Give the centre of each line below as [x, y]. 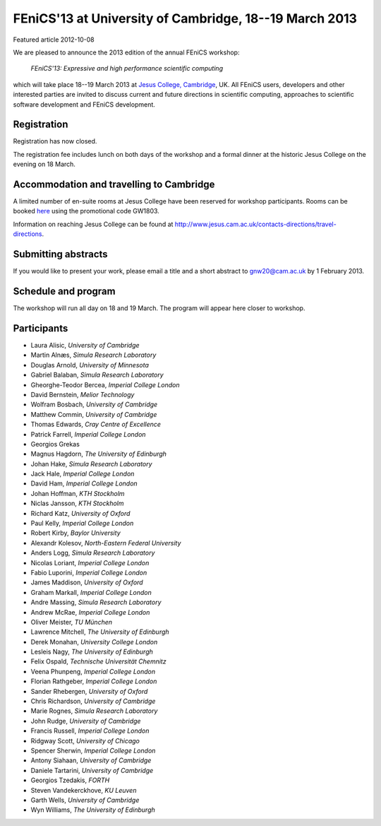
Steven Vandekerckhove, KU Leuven [84, 790]
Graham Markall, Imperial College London [91, 592]
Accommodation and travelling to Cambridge [114, 184]
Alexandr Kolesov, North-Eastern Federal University [106, 543]
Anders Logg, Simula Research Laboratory [93, 553]
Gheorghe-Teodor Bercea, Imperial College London [105, 384]
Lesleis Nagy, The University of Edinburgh [92, 652]
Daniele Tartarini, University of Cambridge [92, 770]
